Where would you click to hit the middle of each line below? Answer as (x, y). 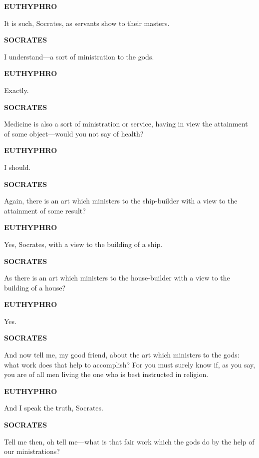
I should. (17, 167)
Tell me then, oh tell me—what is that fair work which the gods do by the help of (129, 441)
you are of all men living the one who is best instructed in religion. (106, 374)
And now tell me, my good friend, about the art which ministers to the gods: (122, 355)
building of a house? (35, 287)
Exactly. (16, 90)
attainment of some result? (45, 210)
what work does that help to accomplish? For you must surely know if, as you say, (130, 364)
